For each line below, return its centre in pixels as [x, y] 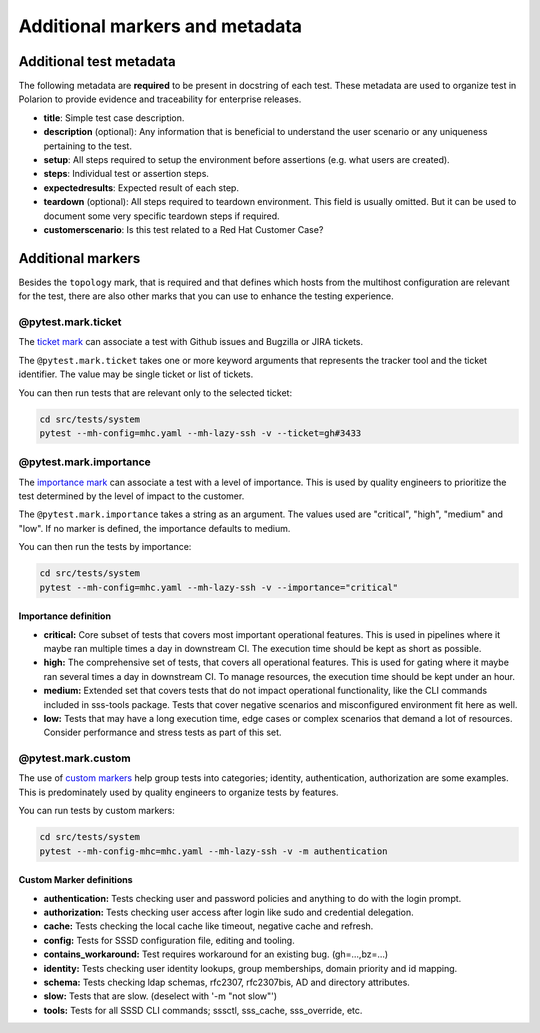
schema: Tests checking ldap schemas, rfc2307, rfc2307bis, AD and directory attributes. [226, 982]
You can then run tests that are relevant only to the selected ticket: [155, 392]
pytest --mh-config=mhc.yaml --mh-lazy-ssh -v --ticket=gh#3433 [200, 433]
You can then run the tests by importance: [105, 547]
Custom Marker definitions [76, 880]
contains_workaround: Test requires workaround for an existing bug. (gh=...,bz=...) [216, 954]
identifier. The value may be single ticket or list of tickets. [136, 374]
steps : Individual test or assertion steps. [126, 174]
